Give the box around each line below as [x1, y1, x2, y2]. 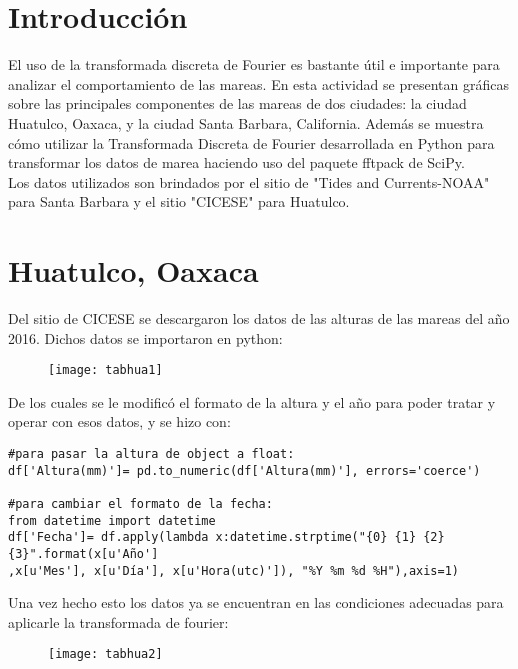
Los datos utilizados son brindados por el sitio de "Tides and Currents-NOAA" [8, 171, 490, 192]
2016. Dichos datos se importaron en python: [8, 327, 283, 348]
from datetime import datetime [8, 513, 216, 528]
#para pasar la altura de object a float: [8, 447, 295, 462]
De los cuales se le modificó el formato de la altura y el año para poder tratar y [8, 391, 496, 412]
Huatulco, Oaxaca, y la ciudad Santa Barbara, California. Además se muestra [8, 112, 484, 133]
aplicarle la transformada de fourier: [8, 611, 229, 632]
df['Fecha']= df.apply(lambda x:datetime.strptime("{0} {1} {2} [8, 530, 445, 545]
